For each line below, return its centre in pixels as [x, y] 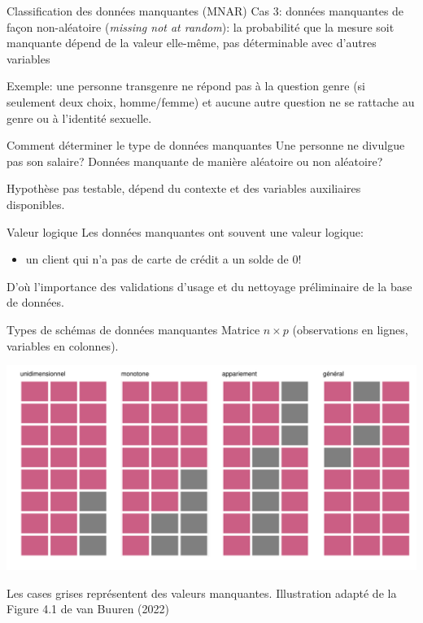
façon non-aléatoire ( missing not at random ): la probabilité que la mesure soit [201, 26]
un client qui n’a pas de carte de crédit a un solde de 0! [164, 259]
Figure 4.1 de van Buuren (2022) [88, 609]
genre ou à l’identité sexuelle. [79, 118]
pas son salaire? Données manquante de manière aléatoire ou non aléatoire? [195, 161]
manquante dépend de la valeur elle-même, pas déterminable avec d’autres [192, 43]
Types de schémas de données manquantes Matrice [133, 329]
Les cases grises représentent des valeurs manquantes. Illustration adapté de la [202, 593]
